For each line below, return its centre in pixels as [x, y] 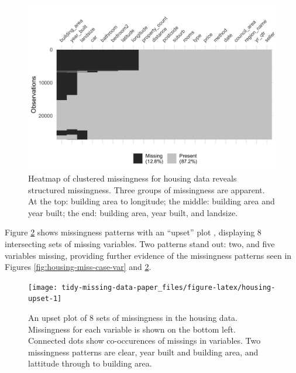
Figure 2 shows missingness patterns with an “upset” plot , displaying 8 [133, 232]
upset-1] [45, 299]
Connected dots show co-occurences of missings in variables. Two [144, 341]
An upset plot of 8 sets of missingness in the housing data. [133, 318]
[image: [43, 287]
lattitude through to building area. [90, 363]
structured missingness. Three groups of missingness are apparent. [147, 189]
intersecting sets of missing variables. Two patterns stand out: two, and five [140, 243]
